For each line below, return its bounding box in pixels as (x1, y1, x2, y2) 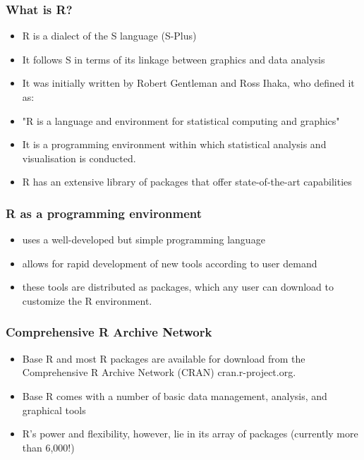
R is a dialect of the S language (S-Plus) (22, 28, 197, 43)
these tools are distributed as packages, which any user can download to (22, 279, 334, 294)
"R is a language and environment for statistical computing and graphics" (22, 113, 340, 128)
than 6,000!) (22, 440, 75, 454)
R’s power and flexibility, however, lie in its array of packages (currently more (22, 426, 358, 441)
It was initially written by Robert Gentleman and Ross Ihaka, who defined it (22, 75, 355, 90)
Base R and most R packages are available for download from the (22, 351, 305, 365)
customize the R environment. (22, 293, 152, 308)
